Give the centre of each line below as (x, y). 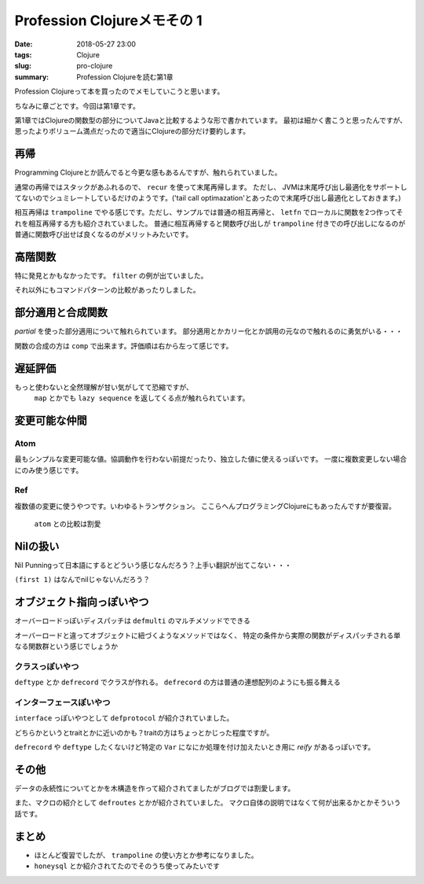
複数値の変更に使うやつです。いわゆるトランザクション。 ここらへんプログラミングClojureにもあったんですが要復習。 (205, 506)
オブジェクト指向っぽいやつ (82, 602)
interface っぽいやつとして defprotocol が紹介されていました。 (124, 718)
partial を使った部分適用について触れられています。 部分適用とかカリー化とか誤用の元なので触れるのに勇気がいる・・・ (209, 331)
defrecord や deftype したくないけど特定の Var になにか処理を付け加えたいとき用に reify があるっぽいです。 (195, 747)
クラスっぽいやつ (47, 666)
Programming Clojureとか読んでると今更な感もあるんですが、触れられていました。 (148, 172)
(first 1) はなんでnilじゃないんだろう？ (82, 580)
